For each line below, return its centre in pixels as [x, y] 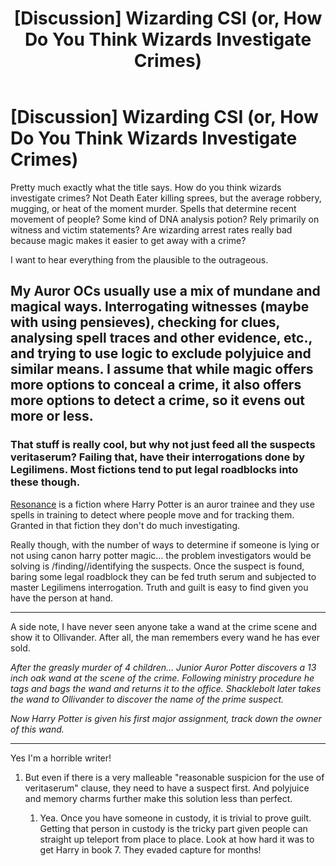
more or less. [52, 416]
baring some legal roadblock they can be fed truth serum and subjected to [163, 576]
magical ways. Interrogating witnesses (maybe [160, 307]
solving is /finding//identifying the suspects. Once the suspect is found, [157, 566]
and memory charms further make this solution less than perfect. [158, 798]
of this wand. [37, 729]
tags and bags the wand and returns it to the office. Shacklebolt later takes [166, 688]
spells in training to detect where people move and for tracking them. [152, 514]
